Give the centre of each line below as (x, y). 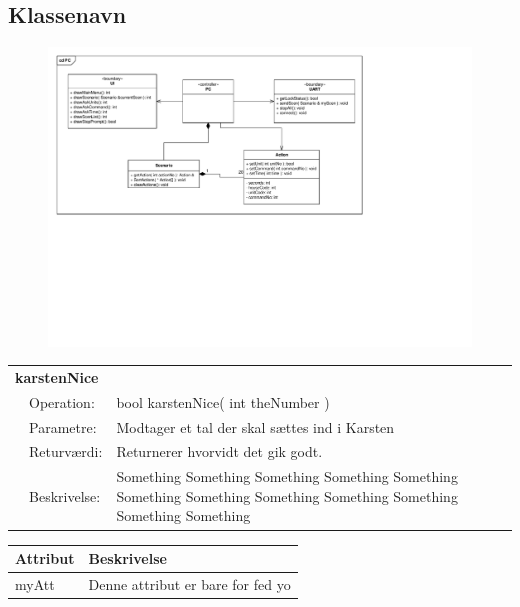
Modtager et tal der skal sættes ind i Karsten (255, 426)
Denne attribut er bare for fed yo (189, 583)
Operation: (62, 401)
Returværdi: (66, 451)
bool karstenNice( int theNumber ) (223, 401)
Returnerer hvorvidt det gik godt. (219, 451)
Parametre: (63, 426)
